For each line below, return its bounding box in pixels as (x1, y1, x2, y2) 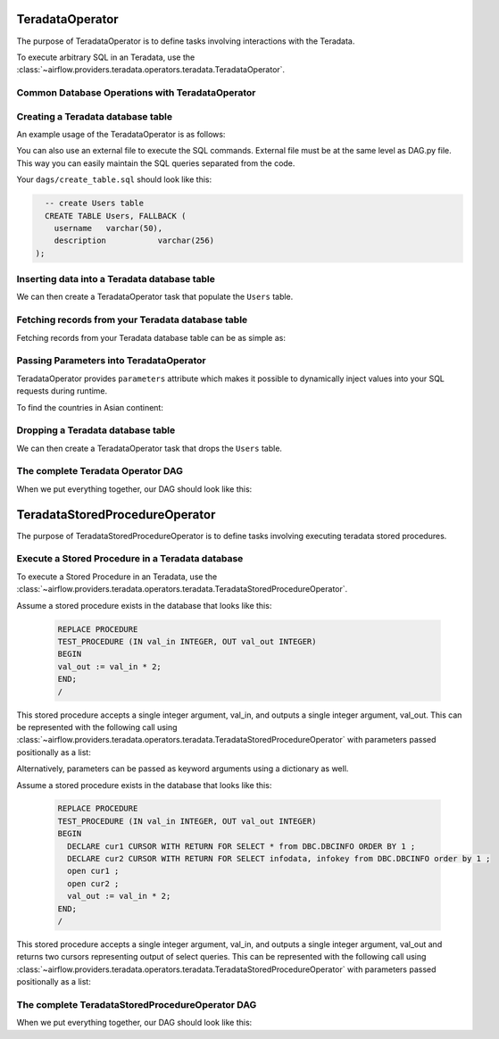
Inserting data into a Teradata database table (16, 273, 216, 286)
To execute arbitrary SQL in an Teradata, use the (16, 52, 195, 62)
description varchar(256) (54, 236, 214, 245)
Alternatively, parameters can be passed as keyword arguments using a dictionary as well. (16, 763, 349, 774)
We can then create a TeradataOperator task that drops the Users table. (16, 443, 283, 453)
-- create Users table (45, 198, 145, 209)
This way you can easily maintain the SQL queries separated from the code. (16, 157, 295, 169)
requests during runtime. (16, 386, 108, 396)
